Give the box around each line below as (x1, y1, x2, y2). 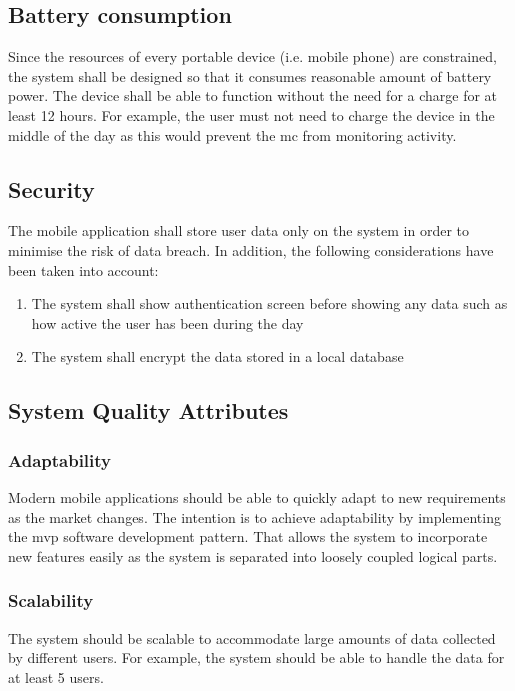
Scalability (8, 588, 94, 613)
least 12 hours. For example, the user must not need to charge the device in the (8, 104, 495, 125)
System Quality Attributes (8, 395, 289, 426)
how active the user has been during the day (31, 312, 304, 333)
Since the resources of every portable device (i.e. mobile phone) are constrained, (8, 46, 497, 67)
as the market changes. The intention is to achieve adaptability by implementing (8, 506, 501, 527)
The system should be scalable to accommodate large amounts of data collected (8, 627, 496, 648)
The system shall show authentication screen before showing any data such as (31, 293, 508, 314)
